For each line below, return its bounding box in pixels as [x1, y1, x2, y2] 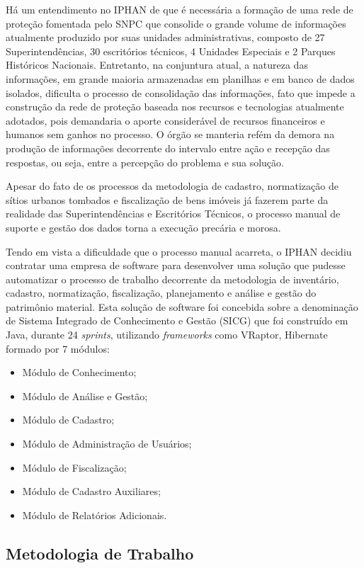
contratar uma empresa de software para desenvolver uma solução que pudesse [6, 258, 346, 273]
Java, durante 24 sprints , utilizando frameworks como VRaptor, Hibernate [6, 327, 328, 342]
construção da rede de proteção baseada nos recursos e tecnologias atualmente [6, 99, 344, 114]
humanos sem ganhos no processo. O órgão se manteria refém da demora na [6, 127, 335, 142]
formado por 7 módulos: [6, 341, 110, 356]
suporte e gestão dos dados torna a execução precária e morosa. [6, 220, 281, 234]
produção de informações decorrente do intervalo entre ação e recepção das [6, 140, 330, 155]
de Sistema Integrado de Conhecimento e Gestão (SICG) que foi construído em [6, 313, 348, 328]
